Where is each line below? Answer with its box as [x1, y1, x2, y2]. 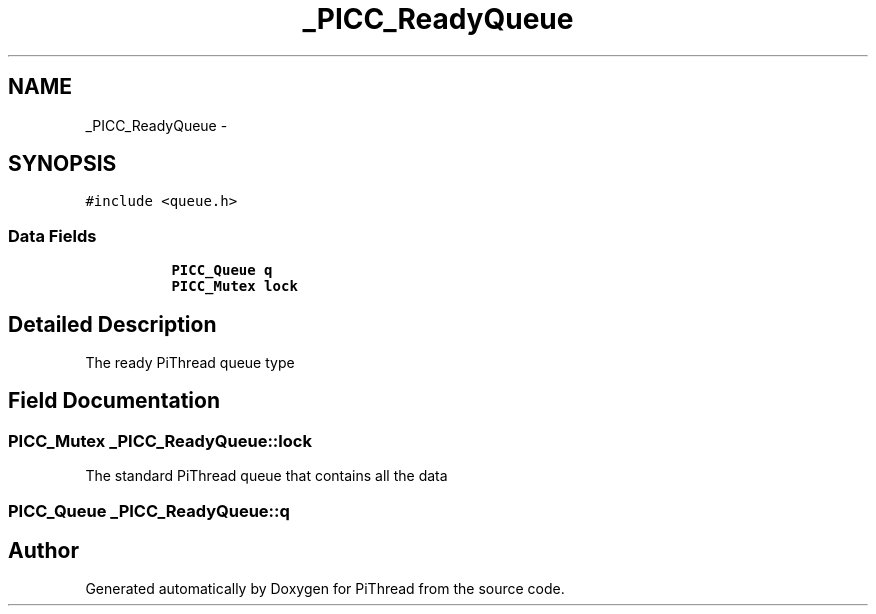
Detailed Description [8, 311, 217, 337]
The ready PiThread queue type [85, 354, 295, 372]
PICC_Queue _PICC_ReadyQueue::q [8, 500, 290, 521]
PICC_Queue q [171, 262, 273, 279]
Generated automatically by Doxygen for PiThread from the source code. [85, 580, 565, 598]
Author [8, 538, 79, 564]
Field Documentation [8, 388, 220, 414]
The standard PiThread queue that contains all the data [85, 467, 448, 485]
